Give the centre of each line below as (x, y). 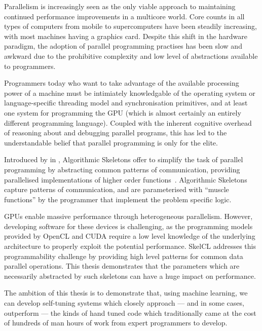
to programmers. (30, 66)
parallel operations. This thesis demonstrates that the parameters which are (122, 266)
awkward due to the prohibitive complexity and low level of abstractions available (131, 56)
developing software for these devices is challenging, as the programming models (128, 226)
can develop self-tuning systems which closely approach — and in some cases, (124, 303)
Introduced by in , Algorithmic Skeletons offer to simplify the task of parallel (124, 159)
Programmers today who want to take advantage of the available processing (122, 83)
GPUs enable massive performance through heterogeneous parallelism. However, (128, 216)
